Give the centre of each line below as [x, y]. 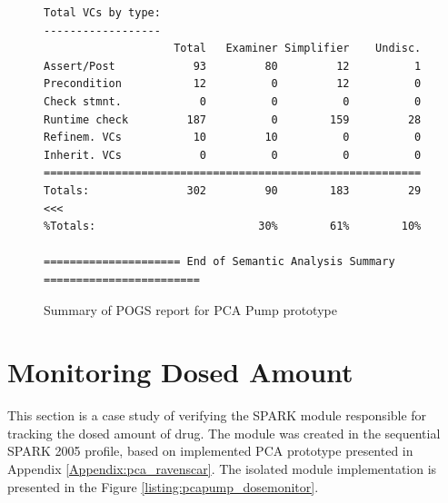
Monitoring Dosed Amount [180, 372]
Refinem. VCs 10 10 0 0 [233, 138]
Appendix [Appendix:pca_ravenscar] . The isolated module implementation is [222, 468]
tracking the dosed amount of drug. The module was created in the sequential [224, 433]
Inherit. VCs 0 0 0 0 [233, 155]
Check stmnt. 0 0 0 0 [233, 101]
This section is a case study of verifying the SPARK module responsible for [217, 415]
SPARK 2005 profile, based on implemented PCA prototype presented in [210, 451]
